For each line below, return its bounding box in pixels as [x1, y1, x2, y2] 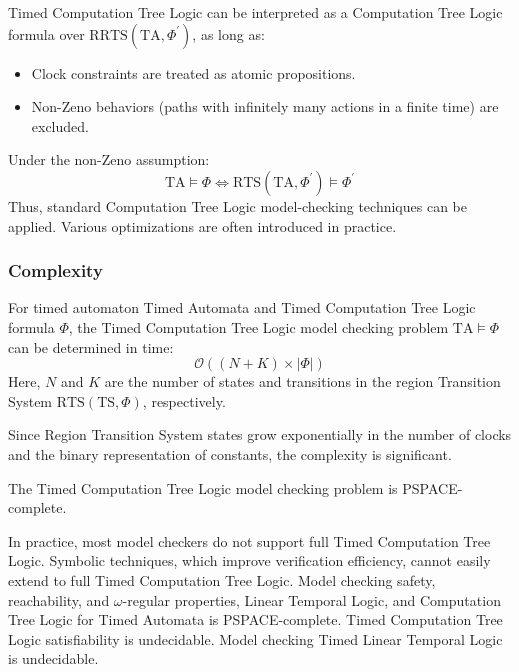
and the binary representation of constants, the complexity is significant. [8, 443, 452, 464]
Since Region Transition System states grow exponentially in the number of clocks [8, 424, 512, 445]
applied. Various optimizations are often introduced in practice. [8, 215, 397, 236]
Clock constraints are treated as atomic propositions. [31, 62, 356, 83]
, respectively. [142, 390, 226, 411]
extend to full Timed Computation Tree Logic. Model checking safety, [8, 569, 436, 590]
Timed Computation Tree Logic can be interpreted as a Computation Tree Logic [8, 2, 503, 22]
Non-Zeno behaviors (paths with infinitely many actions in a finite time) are [31, 96, 499, 117]
